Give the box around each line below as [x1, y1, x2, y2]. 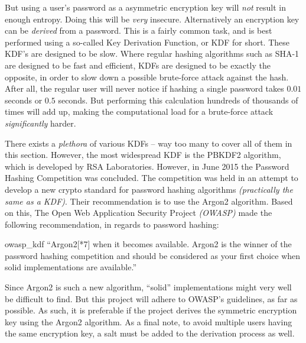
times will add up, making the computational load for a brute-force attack [5, 105, 274, 118]
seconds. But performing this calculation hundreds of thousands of [58, 93, 298, 106]
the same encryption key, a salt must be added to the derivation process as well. [5, 327, 295, 339]
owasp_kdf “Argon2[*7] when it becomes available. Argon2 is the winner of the [5, 238, 292, 250]
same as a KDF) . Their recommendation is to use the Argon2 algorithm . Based [5, 195, 293, 207]
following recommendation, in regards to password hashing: [5, 218, 219, 230]
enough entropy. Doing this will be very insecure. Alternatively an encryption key [5, 12, 300, 25]
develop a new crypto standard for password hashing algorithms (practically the [5, 183, 293, 195]
